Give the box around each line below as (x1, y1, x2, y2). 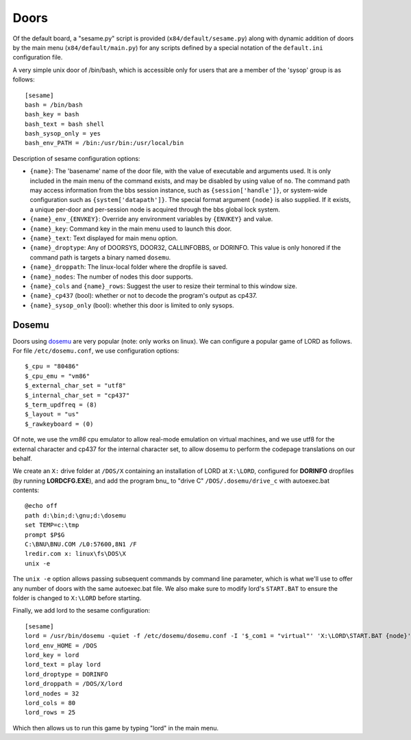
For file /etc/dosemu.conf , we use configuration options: (12, 346, 179, 355)
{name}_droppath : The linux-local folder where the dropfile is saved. (29, 263, 228, 271)
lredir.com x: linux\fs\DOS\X (25, 550, 127, 558)
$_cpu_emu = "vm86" (25, 372, 90, 380)
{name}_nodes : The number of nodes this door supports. (29, 272, 193, 281)
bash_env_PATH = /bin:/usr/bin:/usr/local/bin (25, 139, 184, 147)
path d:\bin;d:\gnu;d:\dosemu (25, 511, 127, 520)
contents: (12, 486, 40, 494)
